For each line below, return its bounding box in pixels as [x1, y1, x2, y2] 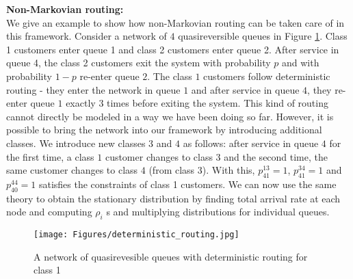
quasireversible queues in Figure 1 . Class [178, 29, 348, 43]
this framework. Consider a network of [6, 29, 167, 43]
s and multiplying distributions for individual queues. [106, 204, 330, 219]
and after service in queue [191, 82, 300, 96]
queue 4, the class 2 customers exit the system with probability [6, 55, 271, 70]
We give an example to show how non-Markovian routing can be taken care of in [6, 15, 345, 29]
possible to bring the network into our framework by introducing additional [6, 122, 322, 137]
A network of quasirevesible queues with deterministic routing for [34, 249, 308, 263]
